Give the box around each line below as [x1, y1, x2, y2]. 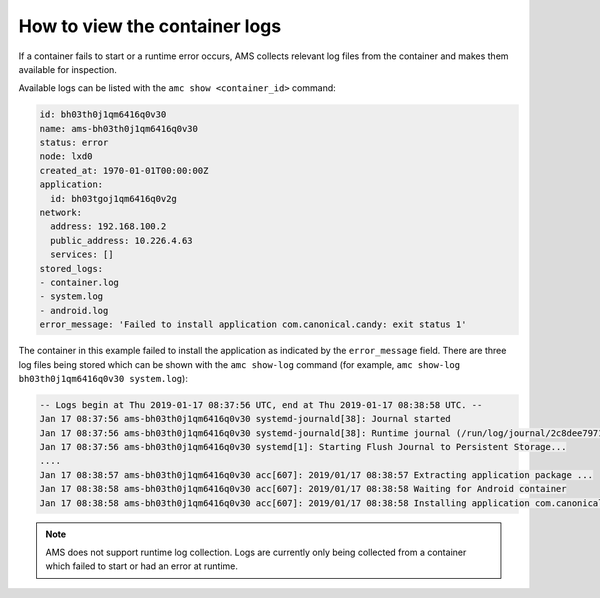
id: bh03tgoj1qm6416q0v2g [50, 193, 177, 204]
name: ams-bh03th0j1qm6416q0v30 [39, 123, 199, 134]
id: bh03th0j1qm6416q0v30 [39, 109, 167, 120]
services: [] [50, 249, 114, 260]
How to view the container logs [18, 15, 282, 37]
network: [39, 207, 83, 219]
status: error [39, 137, 109, 149]
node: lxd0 [39, 151, 93, 162]
